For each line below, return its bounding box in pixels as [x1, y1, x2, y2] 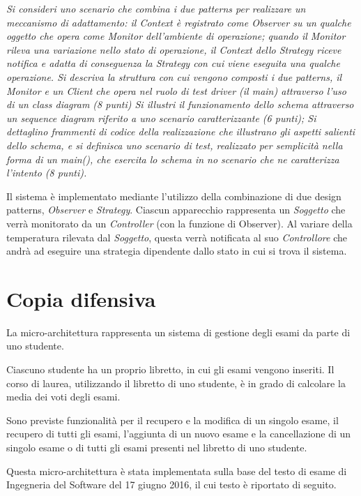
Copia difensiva [6, 284, 156, 313]
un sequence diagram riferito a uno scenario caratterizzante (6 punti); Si [6, 110, 316, 125]
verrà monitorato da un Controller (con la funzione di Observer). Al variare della [6, 216, 353, 230]
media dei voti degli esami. [6, 389, 121, 404]
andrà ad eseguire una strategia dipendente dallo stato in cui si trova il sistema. [6, 243, 347, 258]
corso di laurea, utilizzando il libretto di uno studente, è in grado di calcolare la [6, 375, 346, 390]
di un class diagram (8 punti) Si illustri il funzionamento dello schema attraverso [6, 97, 354, 112]
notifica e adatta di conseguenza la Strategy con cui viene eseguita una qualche [6, 56, 340, 70]
